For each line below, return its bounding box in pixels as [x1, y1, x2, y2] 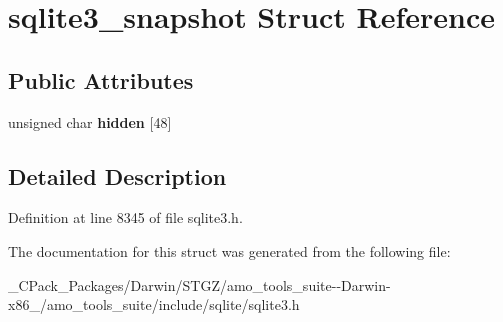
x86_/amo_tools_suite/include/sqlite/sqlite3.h [8, 294, 300, 315]
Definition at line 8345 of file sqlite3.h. [8, 207, 243, 228]
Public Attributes [8, 64, 194, 95]
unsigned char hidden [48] [8, 111, 172, 132]
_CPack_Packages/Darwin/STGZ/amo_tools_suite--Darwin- [8, 274, 391, 295]
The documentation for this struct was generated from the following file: [8, 240, 451, 261]
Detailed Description [8, 160, 227, 191]
